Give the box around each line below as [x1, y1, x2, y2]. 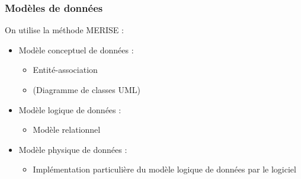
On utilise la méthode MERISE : [5, 24, 124, 36]
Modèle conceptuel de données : [18, 43, 134, 56]
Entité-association [33, 63, 98, 76]
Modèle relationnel [33, 123, 101, 136]
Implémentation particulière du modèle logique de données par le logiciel [33, 163, 296, 175]
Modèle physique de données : [18, 143, 127, 155]
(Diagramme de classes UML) [33, 84, 141, 95]
